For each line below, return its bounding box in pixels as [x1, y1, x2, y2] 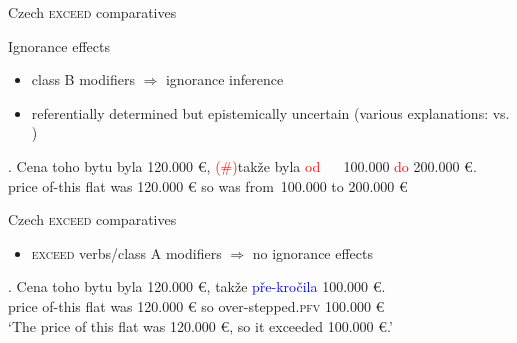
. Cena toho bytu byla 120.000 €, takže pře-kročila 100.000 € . [8, 276, 386, 297]
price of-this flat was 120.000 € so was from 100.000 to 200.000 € [8, 175, 408, 196]
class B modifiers [31, 69, 135, 90]
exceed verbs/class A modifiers [31, 242, 222, 263]
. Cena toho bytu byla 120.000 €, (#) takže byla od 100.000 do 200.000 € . [8, 155, 477, 176]
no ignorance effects [252, 242, 373, 263]
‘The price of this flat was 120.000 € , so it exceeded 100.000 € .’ [8, 315, 393, 336]
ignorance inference [165, 69, 284, 90]
